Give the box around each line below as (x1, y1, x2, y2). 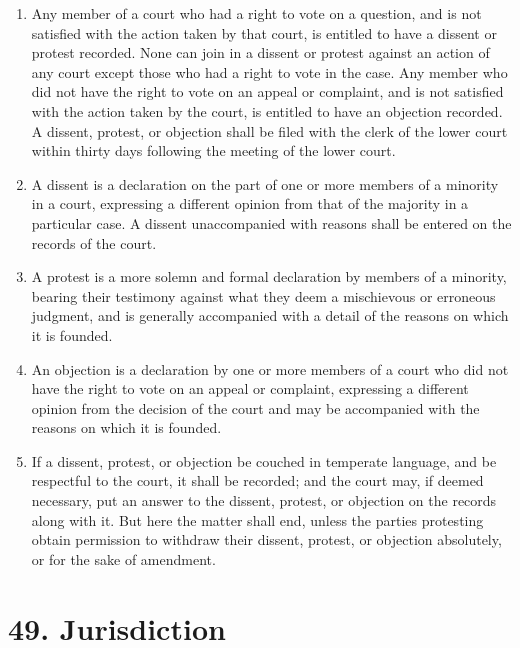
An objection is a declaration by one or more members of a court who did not (31, 358, 509, 379)
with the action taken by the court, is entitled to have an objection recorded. (31, 100, 503, 121)
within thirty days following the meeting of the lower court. (31, 140, 396, 161)
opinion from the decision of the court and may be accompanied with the (31, 397, 480, 418)
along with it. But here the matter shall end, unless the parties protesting (31, 509, 484, 530)
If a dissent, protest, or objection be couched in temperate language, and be (31, 450, 497, 471)
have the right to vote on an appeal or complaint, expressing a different (31, 378, 469, 399)
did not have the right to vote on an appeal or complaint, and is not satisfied (31, 81, 504, 102)
